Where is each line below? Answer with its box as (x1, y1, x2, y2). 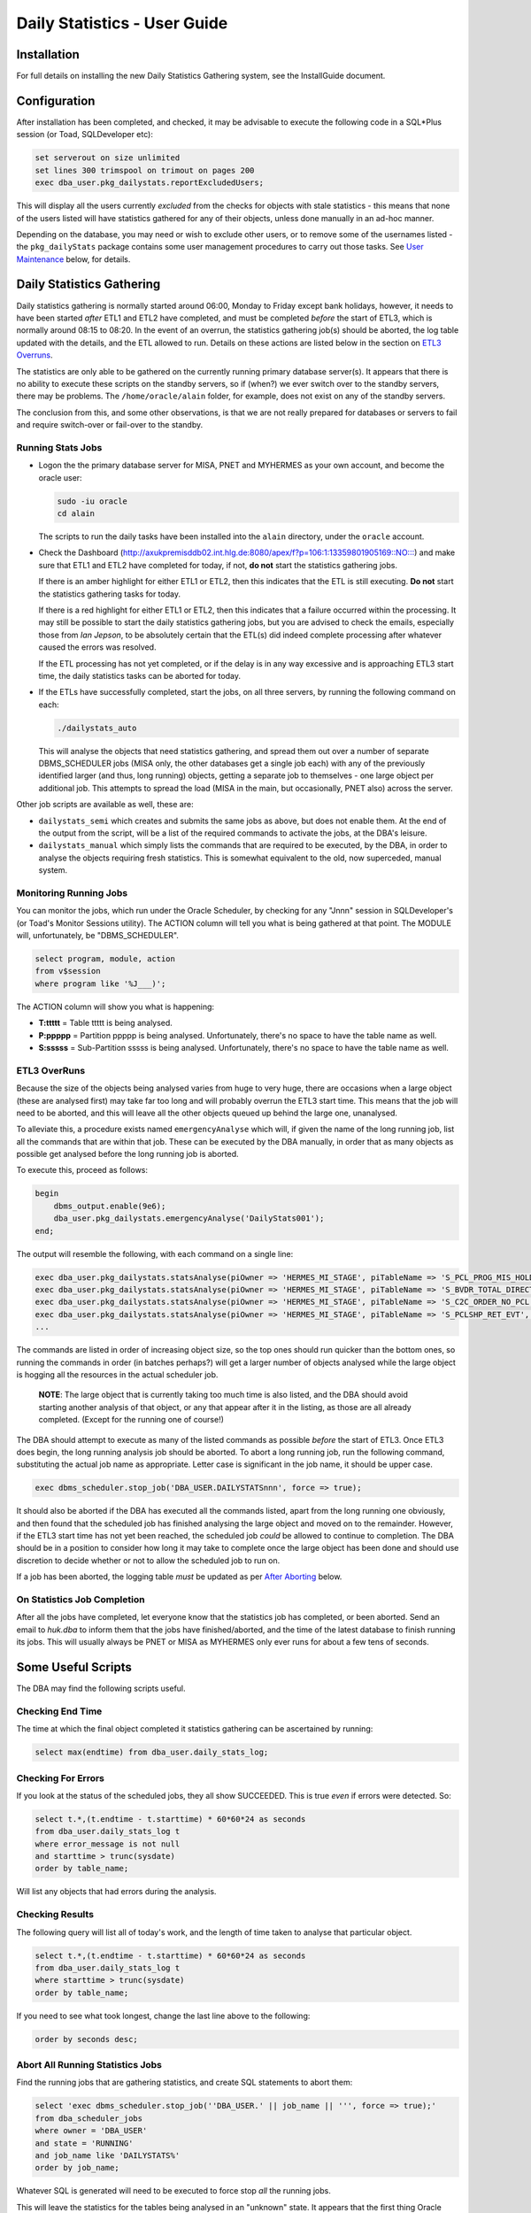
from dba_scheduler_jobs (35, 2113, 143, 2124)
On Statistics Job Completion (16, 1593, 145, 1606)
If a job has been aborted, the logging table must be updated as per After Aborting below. (16, 1571, 342, 1582)
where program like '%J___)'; (35, 978, 166, 989)
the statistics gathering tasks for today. (38, 589, 181, 599)
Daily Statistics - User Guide (16, 13, 228, 33)
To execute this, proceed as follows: (16, 1165, 149, 1176)
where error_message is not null (35, 1839, 181, 1849)
